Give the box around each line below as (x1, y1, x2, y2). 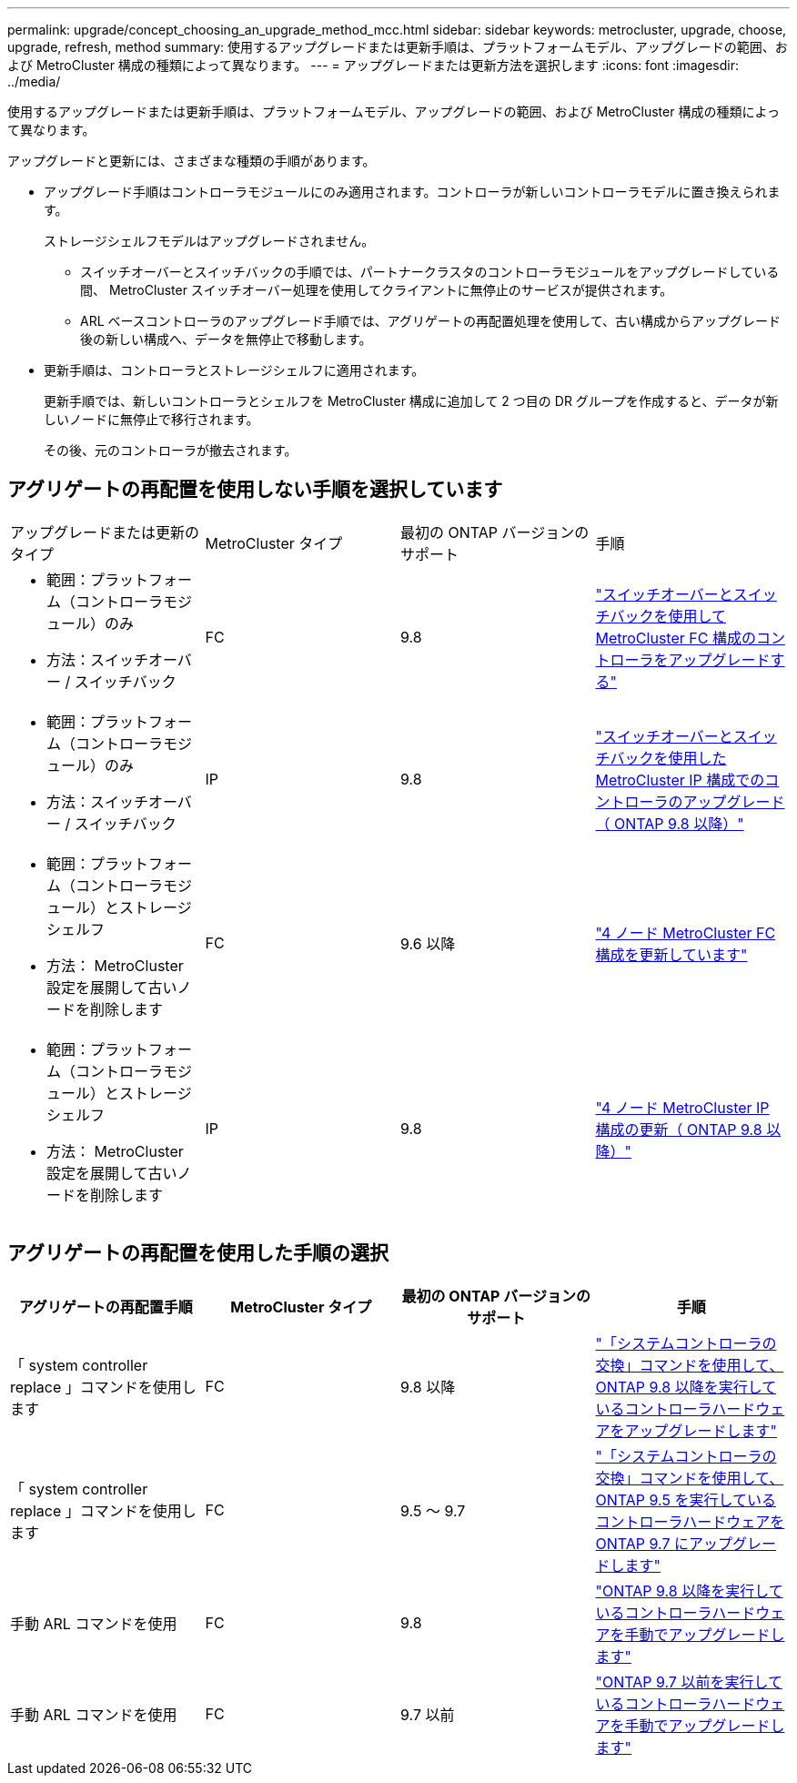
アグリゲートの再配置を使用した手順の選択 (7, 1241, 388, 1265)
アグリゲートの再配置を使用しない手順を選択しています (7, 478, 503, 501)
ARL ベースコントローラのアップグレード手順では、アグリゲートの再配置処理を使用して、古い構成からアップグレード (80, 313, 781, 329)
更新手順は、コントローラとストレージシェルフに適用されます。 (44, 362, 425, 378)
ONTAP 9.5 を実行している (595, 1490, 776, 1509)
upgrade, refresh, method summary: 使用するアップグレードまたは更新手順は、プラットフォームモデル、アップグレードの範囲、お (7, 39, 788, 55)
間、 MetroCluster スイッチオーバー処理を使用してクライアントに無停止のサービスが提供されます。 (80, 282, 673, 298)
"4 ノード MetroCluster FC (595, 923, 776, 942)
